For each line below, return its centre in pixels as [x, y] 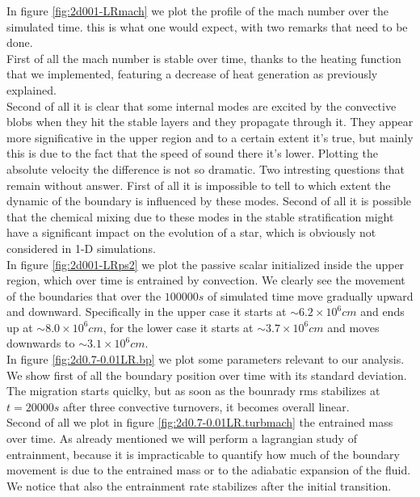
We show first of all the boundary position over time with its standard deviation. [207, 375]
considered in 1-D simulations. [81, 248]
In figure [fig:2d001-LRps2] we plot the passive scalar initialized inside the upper [206, 264]
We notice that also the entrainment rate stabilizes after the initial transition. [199, 485]
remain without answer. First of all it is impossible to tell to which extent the [199, 185]
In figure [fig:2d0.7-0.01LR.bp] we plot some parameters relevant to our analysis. [206, 359]
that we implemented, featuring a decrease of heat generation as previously [192, 74]
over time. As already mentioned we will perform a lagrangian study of [182, 438]
